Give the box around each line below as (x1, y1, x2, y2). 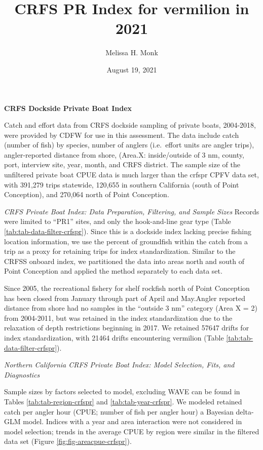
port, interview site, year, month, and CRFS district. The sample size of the (4, 159, 240, 170)
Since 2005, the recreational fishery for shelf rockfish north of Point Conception (4, 283, 250, 293)
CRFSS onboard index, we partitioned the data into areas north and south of (4, 255, 245, 266)
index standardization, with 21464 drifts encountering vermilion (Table (4, 332, 224, 343)
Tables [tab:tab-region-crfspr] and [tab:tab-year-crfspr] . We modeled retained (4, 396, 242, 406)
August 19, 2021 (106, 64, 157, 74)
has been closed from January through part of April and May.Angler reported (4, 292, 245, 303)
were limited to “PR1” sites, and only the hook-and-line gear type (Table (4, 216, 231, 227)
